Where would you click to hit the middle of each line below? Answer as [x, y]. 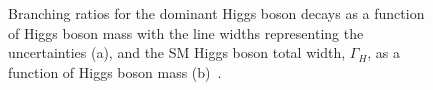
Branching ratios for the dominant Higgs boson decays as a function [216, 13]
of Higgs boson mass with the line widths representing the [186, 32]
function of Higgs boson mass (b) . [115, 71]
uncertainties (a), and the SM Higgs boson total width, [177, 52]
